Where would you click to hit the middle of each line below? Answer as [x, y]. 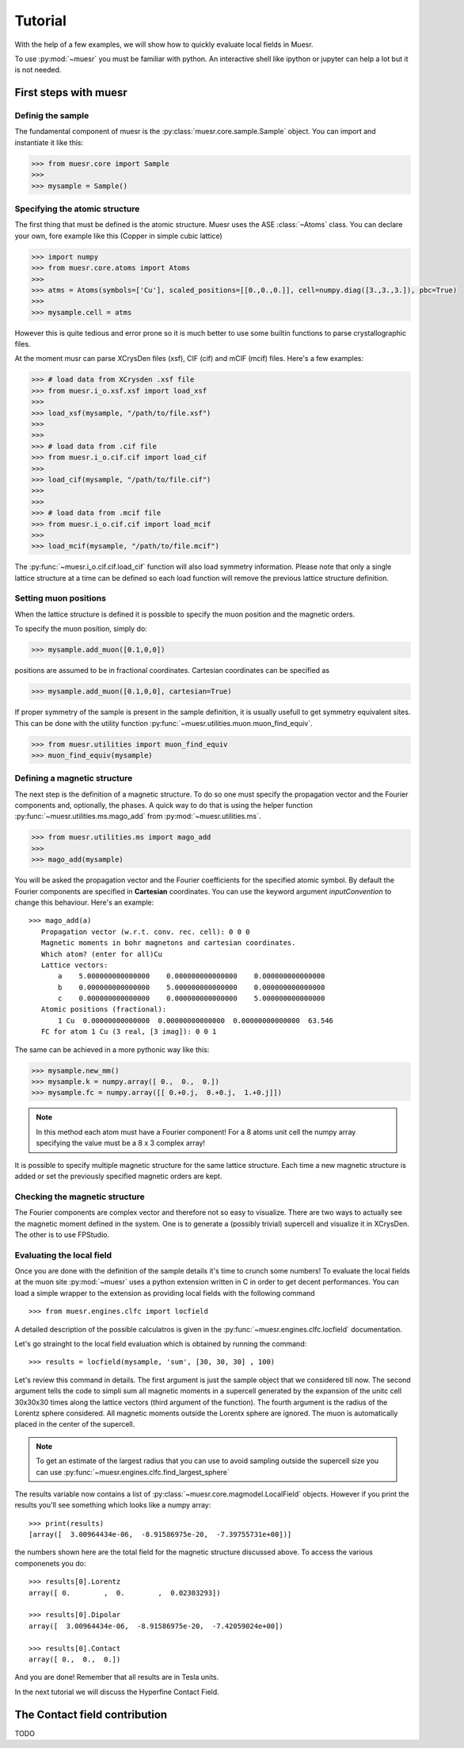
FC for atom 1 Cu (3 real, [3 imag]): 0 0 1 [129, 1032]
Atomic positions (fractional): [104, 1009]
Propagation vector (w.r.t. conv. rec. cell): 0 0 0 [145, 932]
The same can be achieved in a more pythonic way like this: [112, 1049]
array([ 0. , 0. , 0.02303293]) [125, 1592]
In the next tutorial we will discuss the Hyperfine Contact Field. [117, 1692]
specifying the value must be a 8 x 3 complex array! [121, 1143]
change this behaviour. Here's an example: [84, 902]
